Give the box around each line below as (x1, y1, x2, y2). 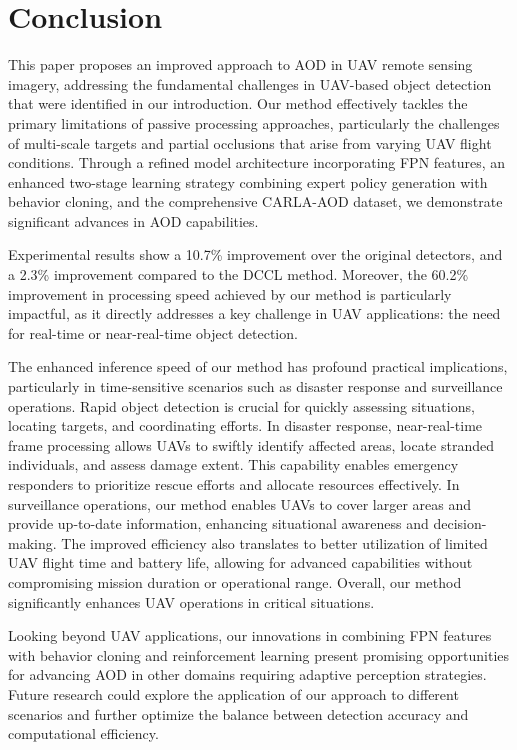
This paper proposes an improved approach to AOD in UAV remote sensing (8, 54, 473, 75)
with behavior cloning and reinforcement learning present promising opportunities (8, 644, 510, 665)
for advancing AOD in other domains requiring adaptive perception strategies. (8, 664, 487, 685)
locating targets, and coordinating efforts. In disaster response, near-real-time (8, 415, 483, 436)
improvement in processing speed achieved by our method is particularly (8, 283, 452, 304)
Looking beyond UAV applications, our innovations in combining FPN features (8, 625, 492, 646)
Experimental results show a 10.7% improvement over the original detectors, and (8, 244, 503, 265)
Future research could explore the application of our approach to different (8, 683, 459, 704)
